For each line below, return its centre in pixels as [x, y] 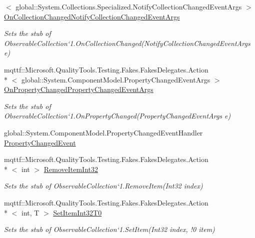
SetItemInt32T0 [77, 212]
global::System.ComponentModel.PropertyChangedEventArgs [116, 79]
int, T [30, 212]
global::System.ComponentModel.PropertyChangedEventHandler [103, 132]
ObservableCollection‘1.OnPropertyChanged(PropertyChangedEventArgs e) [117, 116]
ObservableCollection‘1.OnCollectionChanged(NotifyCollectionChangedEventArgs [127, 43]
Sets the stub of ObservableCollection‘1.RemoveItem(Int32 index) [103, 186]
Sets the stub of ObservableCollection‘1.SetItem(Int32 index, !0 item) [109, 229]
